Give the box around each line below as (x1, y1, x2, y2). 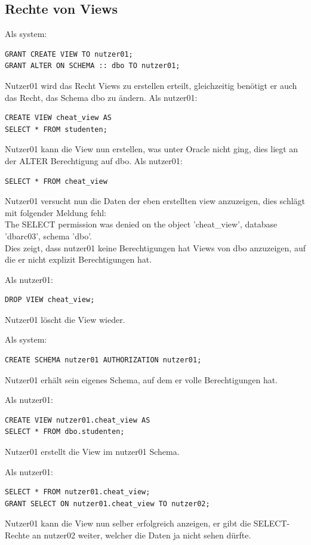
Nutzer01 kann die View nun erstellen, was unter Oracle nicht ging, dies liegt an (5, 143, 298, 155)
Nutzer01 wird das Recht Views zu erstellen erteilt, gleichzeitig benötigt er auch (5, 79, 297, 91)
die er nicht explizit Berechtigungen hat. (5, 253, 152, 266)
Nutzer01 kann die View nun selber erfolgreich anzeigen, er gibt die (5, 517, 251, 529)
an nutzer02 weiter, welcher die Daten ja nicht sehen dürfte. (32, 529, 251, 541)
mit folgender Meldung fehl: (5, 206, 107, 218)
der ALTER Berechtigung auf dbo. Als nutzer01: (5, 154, 183, 167)
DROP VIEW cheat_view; (5, 295, 95, 304)
